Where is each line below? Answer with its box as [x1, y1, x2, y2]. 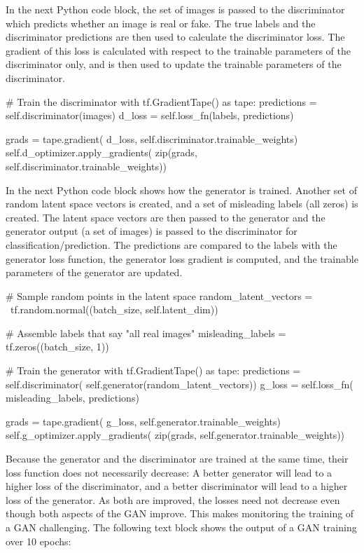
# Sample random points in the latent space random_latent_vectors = [6, 288, 313, 303]
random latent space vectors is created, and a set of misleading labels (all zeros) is [6, 196, 358, 211]
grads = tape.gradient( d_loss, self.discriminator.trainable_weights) [6, 131, 298, 146]
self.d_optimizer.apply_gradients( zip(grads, [6, 145, 197, 160]
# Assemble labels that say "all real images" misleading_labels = [6, 325, 286, 340]
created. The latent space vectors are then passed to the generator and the [6, 210, 325, 224]
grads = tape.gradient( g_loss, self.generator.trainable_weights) [6, 414, 281, 428]
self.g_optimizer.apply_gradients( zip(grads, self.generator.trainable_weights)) [6, 428, 345, 442]
